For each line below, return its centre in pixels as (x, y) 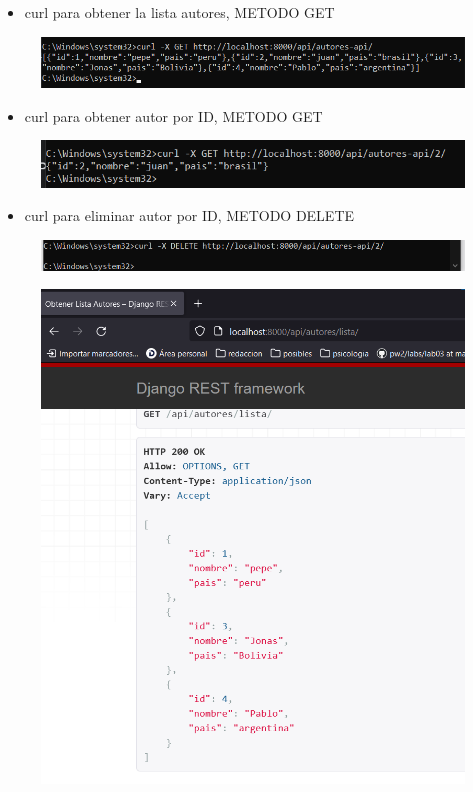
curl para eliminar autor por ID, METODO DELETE (189, 215)
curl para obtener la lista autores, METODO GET (179, 12)
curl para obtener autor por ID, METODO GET (173, 115)
